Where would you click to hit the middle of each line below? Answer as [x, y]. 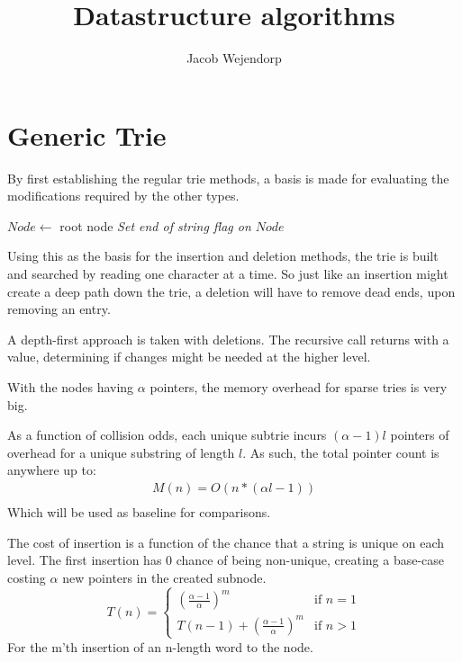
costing [27, 577]
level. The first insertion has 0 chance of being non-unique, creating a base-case [226, 560]
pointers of [420, 435]
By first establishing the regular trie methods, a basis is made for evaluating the [228, 178]
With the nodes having [71, 387]
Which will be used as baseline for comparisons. [139, 512]
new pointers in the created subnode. [164, 577]
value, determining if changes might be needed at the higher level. [189, 357]
